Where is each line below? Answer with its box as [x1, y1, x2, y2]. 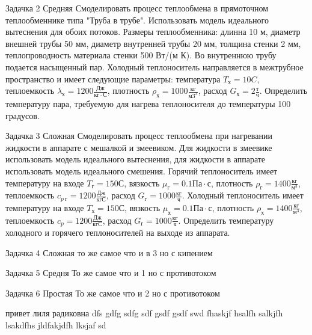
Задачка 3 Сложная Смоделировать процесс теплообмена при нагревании [5, 129, 272, 142]
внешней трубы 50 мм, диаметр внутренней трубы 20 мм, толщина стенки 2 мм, [5, 37, 301, 49]
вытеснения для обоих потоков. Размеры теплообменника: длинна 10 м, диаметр [5, 25, 301, 38]
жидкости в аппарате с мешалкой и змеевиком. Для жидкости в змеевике [5, 141, 272, 153]
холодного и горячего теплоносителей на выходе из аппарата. [5, 226, 230, 239]
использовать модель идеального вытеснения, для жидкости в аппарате [5, 153, 266, 165]
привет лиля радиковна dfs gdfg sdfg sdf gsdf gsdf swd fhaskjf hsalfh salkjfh [5, 307, 283, 319]
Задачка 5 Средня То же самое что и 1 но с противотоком [5, 266, 216, 279]
